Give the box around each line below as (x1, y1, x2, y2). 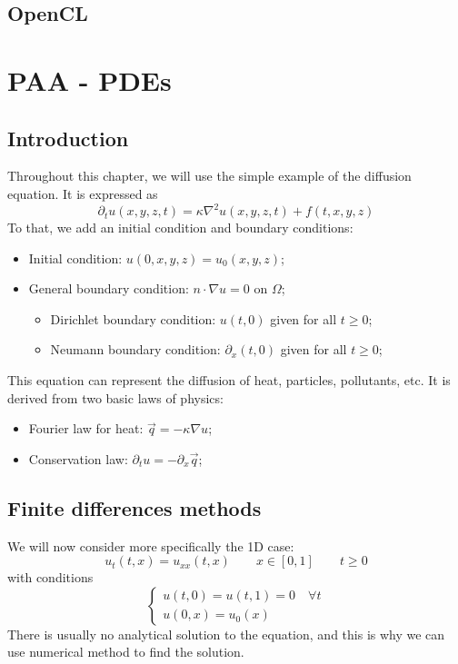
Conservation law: (28, 449, 128, 468)
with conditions (7, 568, 94, 587)
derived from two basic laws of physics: (7, 388, 224, 407)
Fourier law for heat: (28, 419, 144, 438)
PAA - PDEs (7, 61, 172, 98)
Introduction (7, 124, 129, 152)
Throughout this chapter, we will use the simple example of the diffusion (7, 166, 412, 185)
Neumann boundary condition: (50, 340, 221, 359)
